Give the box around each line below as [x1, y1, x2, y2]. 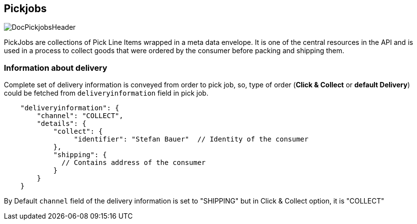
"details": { [37, 120, 86, 128]
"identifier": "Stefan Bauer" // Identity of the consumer [74, 135, 309, 143]
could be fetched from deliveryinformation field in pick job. [4, 89, 208, 98]
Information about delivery [4, 62, 107, 73]
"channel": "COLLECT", [37, 112, 124, 120]
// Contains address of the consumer [62, 159, 206, 167]
